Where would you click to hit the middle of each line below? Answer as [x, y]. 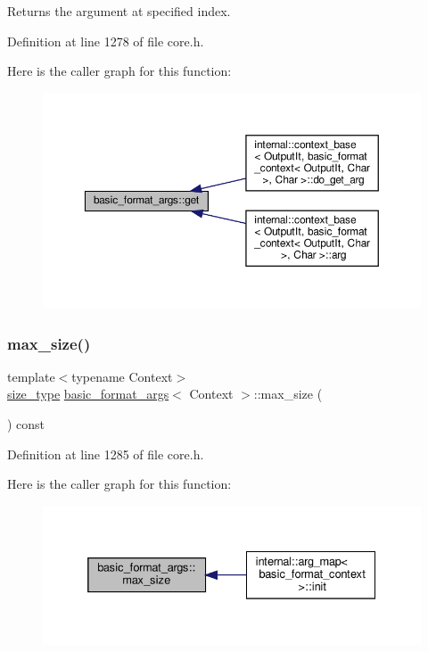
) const [26, 423]
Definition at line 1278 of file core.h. [106, 41]
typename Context [122, 376]
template [31, 376]
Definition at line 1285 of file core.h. [106, 454]
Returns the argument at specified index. [119, 11]
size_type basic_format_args [88, 394]
